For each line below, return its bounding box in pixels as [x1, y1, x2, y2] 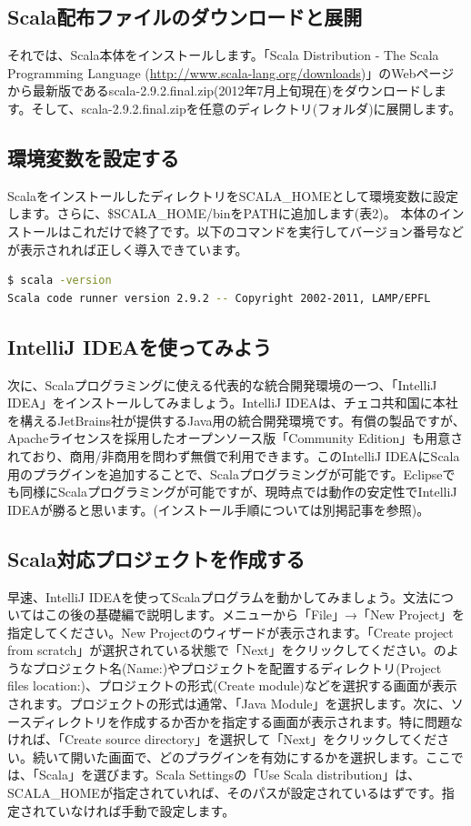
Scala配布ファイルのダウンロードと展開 [7, 3, 363, 31]
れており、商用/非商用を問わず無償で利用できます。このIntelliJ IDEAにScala [7, 446, 460, 465]
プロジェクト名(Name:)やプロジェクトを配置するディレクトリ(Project [32, 658, 442, 677]
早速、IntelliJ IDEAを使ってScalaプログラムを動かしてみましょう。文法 [7, 587, 428, 606]
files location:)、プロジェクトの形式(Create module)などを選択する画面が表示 [7, 676, 457, 695]
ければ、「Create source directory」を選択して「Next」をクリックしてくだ [7, 730, 437, 749]
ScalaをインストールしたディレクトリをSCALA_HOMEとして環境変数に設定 [7, 186, 459, 205]
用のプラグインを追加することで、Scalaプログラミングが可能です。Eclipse [7, 464, 443, 483]
